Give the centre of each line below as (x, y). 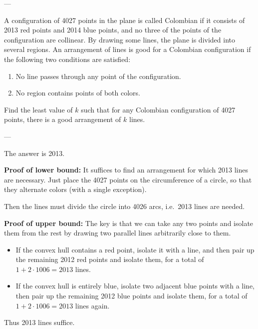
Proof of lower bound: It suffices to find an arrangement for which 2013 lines (126, 170)
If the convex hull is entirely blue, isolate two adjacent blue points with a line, (135, 286)
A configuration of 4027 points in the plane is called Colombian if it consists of (125, 20)
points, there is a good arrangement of (63, 119)
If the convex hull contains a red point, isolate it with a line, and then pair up (135, 249)
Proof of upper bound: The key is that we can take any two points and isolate (129, 223)
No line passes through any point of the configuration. (98, 76)
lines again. (92, 305)
